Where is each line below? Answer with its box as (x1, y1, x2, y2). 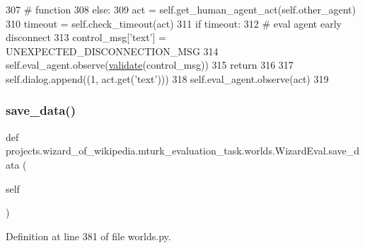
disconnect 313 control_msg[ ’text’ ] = (6, 30, 166, 45)
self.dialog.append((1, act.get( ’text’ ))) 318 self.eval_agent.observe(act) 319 (6, 71, 329, 86)
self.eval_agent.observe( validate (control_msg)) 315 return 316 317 (6, 57, 294, 72)
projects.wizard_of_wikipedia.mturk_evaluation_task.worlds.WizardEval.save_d (6, 143, 360, 158)
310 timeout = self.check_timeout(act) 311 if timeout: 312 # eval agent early (6, 16, 342, 30)
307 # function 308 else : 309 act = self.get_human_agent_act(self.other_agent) (6, 2, 356, 16)
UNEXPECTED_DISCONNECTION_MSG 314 (6, 43, 219, 58)
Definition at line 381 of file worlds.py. (6, 228, 171, 243)
